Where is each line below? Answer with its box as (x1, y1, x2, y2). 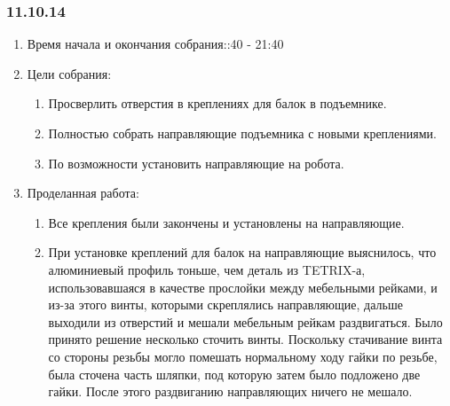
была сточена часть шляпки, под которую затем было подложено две (48, 364, 421, 383)
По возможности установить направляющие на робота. (48, 153, 344, 172)
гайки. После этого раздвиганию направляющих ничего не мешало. (48, 382, 413, 401)
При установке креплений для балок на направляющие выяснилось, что (48, 243, 437, 262)
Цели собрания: (27, 64, 112, 82)
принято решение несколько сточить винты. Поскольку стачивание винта (48, 330, 443, 348)
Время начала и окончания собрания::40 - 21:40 (27, 35, 284, 53)
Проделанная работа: (27, 183, 139, 202)
